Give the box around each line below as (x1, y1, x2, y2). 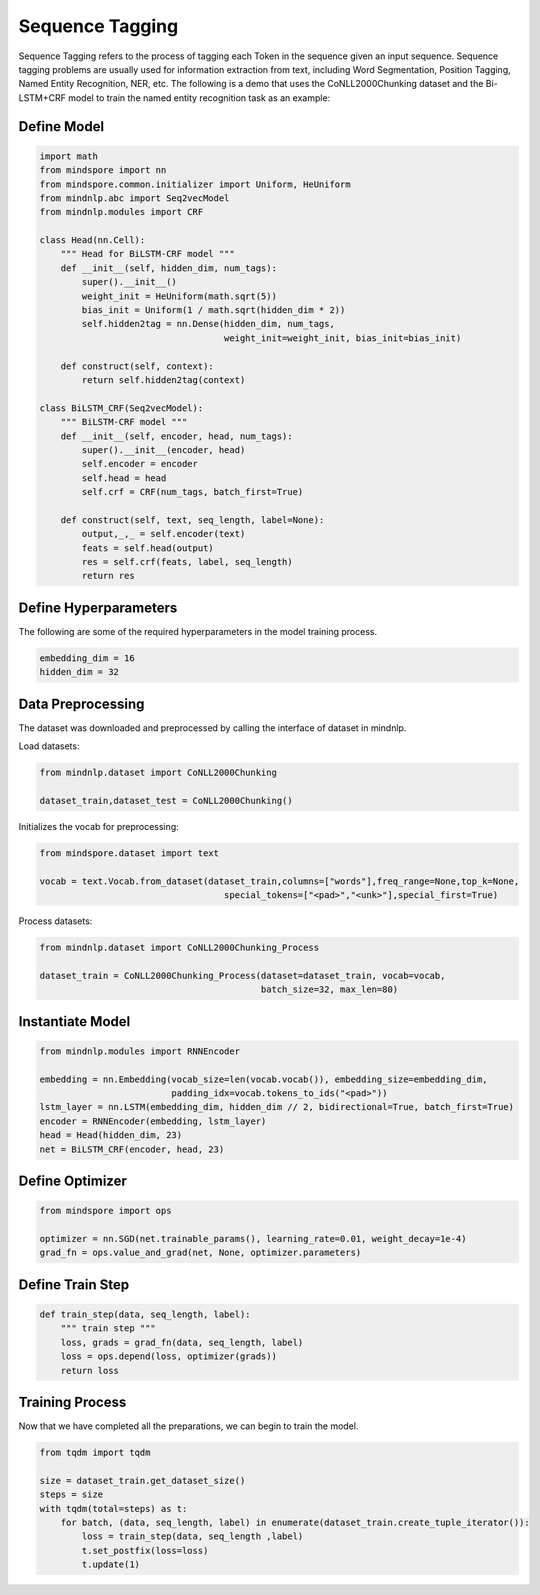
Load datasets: (18, 740, 80, 752)
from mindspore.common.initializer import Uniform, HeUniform (39, 178, 351, 190)
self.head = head (81, 472, 167, 484)
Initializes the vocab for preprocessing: (18, 820, 179, 832)
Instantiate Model (18, 1013, 131, 1030)
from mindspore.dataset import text (39, 847, 220, 859)
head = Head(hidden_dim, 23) (39, 1130, 183, 1141)
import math (39, 150, 99, 162)
